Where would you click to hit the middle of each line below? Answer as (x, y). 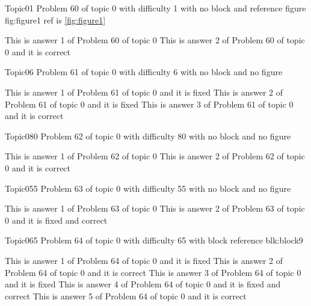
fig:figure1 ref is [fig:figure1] (55, 20)
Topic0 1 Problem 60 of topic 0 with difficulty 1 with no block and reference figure (155, 8)
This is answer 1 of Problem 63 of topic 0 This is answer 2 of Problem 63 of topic (155, 208)
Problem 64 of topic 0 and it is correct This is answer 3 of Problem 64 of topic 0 (153, 272)
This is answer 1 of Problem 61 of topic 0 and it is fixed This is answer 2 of (144, 92)
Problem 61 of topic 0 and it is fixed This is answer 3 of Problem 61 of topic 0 (149, 104)
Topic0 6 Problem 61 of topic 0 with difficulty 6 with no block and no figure (144, 72)
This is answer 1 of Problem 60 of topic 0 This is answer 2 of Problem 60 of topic (155, 40)
